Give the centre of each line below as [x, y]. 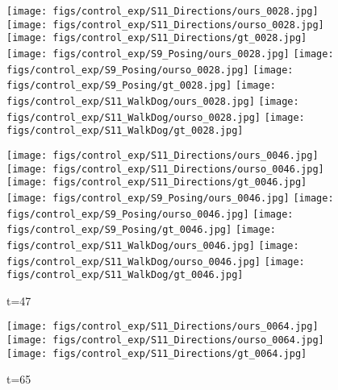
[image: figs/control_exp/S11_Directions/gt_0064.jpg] [157, 353]
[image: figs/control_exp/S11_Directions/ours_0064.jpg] [163, 327]
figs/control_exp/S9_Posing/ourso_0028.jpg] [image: [150, 70]
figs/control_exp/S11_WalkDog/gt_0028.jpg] [125, 131]
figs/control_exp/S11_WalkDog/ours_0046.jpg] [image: [153, 245]
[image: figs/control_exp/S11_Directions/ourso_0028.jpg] [165, 25]
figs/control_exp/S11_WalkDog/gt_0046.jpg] [125, 275]
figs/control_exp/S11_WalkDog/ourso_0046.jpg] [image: [156, 261]
